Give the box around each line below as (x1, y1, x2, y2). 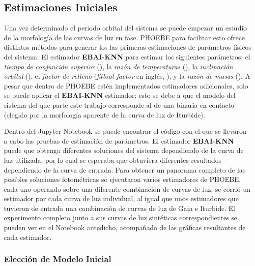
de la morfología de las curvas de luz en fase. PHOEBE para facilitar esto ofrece (4, 32, 245, 42)
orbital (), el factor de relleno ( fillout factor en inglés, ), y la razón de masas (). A (4, 71, 251, 81)
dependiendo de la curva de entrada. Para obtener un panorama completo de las (4, 164, 246, 175)
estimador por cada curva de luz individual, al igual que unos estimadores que (4, 193, 239, 204)
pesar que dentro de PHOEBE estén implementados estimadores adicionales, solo (4, 80, 248, 90)
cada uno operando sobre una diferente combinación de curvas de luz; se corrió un (4, 183, 251, 194)
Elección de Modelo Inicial (4, 253, 112, 265)
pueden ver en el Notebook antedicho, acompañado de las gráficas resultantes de (4, 222, 246, 233)
